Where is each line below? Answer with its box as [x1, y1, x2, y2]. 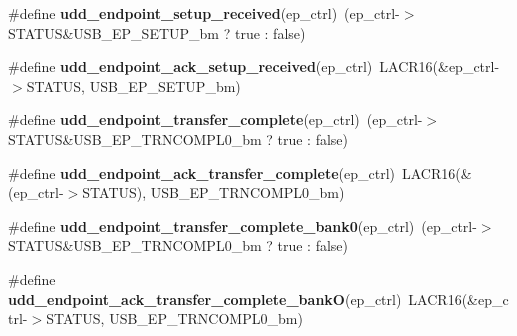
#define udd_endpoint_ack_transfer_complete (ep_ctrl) [8, 162, 396, 183]
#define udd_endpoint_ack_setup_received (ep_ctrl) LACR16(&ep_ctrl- [8, 56, 500, 77]
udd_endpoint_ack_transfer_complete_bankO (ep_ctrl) [8, 288, 402, 309]
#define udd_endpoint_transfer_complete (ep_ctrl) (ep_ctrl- [8, 109, 423, 130]
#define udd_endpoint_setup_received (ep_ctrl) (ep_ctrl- [8, 3, 400, 23]
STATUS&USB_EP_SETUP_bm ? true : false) [8, 22, 306, 43]
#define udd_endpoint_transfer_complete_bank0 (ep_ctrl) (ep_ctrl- [8, 215, 477, 236]
